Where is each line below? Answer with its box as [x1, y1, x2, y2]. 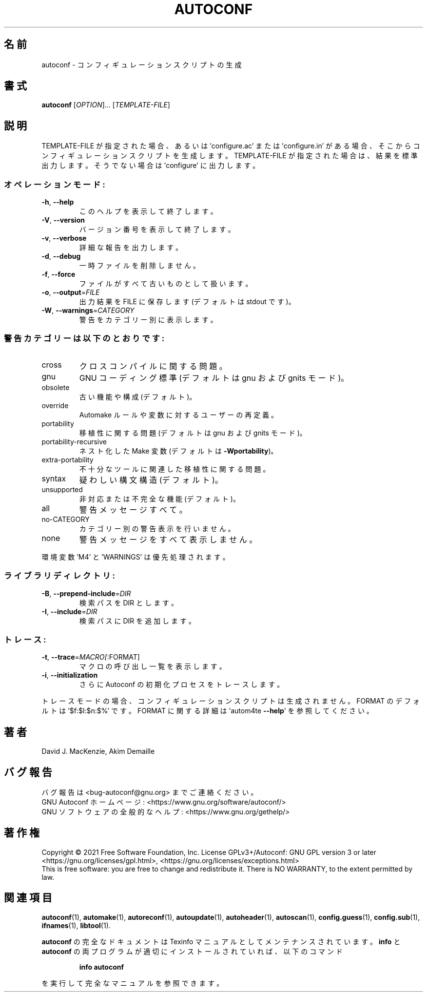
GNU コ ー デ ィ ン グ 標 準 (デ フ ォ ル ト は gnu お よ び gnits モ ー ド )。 [79, 373, 349, 383]
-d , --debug [41, 252, 81, 261]
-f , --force [41, 270, 76, 279]
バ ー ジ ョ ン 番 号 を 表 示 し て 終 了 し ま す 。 [79, 225, 235, 234]
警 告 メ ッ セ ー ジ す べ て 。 [79, 504, 187, 515]
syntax [41, 473, 66, 483]
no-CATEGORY [41, 515, 90, 523]
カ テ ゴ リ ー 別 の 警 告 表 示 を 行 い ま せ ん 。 [79, 524, 235, 533]
